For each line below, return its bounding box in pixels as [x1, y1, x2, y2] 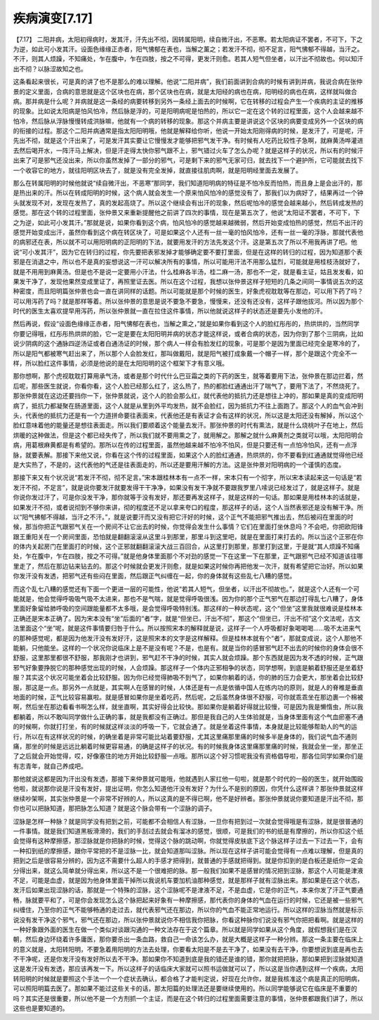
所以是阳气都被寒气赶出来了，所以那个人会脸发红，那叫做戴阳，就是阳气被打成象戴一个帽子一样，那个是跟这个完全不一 [13, 349, 357, 358]
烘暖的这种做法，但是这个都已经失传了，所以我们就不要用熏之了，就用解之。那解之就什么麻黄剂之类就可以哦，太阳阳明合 [13, 431, 364, 439]
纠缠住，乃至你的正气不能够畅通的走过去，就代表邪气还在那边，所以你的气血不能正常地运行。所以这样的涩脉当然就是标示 [13, 905, 364, 914]
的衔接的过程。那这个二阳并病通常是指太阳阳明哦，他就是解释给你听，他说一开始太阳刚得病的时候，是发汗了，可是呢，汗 [13, 127, 364, 135]
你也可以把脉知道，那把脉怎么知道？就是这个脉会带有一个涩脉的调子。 [13, 804, 216, 813]
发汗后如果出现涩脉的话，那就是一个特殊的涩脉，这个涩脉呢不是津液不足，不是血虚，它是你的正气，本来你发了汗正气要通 [13, 886, 364, 894]
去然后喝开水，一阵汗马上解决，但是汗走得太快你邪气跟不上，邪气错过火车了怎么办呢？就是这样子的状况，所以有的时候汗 [13, 146, 364, 155]
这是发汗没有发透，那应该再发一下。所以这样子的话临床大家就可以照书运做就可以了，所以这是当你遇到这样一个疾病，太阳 [13, 964, 364, 973]
